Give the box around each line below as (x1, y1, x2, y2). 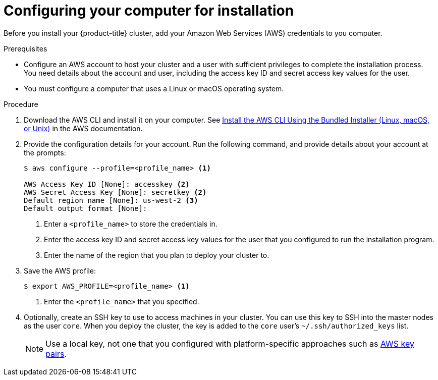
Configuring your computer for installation (4, 2, 294, 19)
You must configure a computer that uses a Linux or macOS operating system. (24, 84, 284, 93)
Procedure (4, 99, 38, 108)
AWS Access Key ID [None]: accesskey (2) (24, 180, 190, 188)
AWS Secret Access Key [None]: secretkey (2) (24, 188, 207, 196)
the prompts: (24, 148, 66, 157)
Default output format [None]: (24, 204, 147, 212)
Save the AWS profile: (24, 266, 96, 275)
